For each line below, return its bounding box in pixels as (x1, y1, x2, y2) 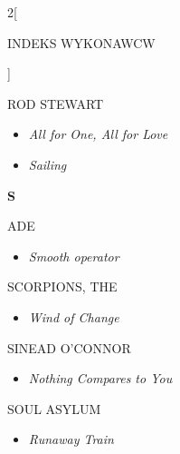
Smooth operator (28, 246, 119, 265)
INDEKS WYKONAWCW (7, 33, 156, 52)
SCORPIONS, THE (7, 277, 118, 296)
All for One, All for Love (28, 124, 168, 143)
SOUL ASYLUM (7, 399, 101, 418)
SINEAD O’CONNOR (7, 338, 131, 357)
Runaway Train (28, 429, 114, 449)
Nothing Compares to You (28, 369, 173, 388)
